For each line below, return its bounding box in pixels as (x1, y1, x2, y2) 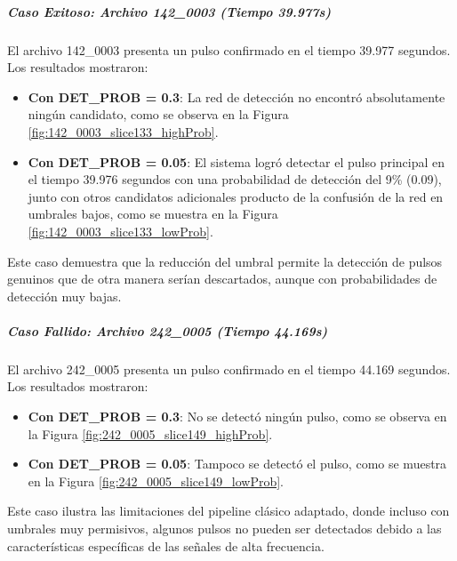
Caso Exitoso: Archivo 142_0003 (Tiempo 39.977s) (7, 2, 331, 20)
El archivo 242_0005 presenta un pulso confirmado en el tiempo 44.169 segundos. (7, 359, 451, 378)
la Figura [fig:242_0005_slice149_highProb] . (28, 424, 273, 443)
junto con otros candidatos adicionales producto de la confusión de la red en (28, 187, 444, 205)
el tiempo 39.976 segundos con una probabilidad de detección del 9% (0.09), (28, 170, 442, 188)
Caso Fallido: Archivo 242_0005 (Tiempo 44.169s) (7, 321, 328, 340)
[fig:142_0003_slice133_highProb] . (28, 122, 219, 140)
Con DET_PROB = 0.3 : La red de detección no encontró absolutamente (28, 87, 445, 106)
